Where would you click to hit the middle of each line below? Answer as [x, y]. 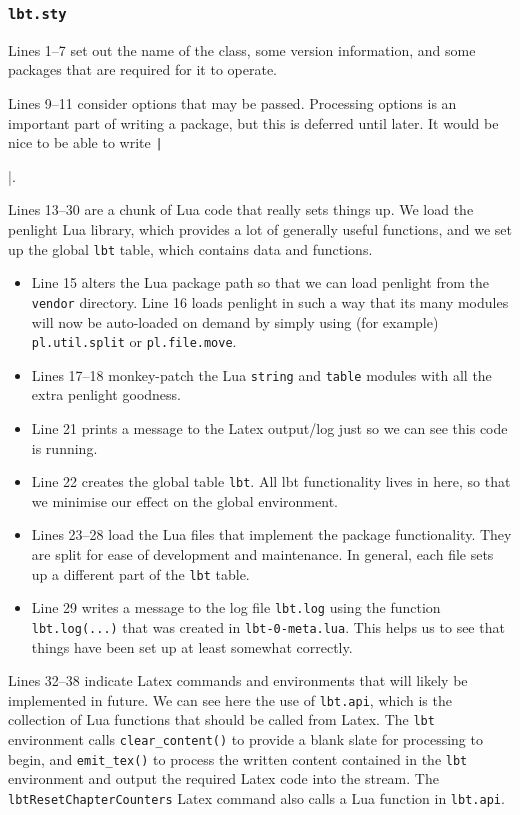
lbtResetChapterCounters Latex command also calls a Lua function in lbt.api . [256, 798]
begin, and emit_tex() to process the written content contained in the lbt [238, 758]
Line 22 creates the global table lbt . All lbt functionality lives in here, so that [271, 481]
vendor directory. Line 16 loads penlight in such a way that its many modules [270, 301]
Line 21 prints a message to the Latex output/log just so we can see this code [269, 428]
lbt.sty [37, 13]
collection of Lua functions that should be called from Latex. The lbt [221, 719]
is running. [64, 447]
